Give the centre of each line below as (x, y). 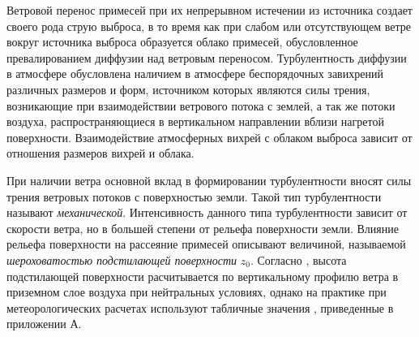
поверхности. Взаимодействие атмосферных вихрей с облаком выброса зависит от (209, 137)
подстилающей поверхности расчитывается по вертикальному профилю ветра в (203, 276)
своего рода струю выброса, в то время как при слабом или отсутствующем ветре (209, 26)
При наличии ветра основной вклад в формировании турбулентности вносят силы (209, 180)
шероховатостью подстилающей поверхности (122, 259)
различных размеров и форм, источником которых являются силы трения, (188, 89)
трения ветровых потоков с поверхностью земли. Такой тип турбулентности (194, 196)
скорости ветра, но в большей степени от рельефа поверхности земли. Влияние (203, 228)
